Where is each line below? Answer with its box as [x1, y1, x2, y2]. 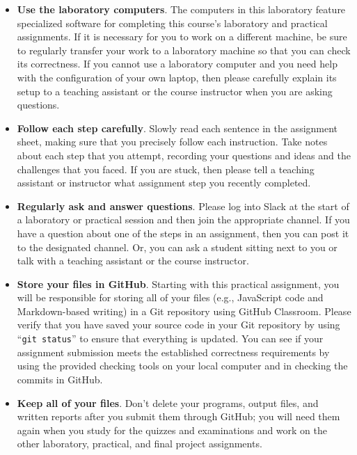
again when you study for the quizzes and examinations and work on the [17, 422, 328, 437]
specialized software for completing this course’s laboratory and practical [17, 15, 328, 30]
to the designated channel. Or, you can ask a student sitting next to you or [17, 239, 338, 254]
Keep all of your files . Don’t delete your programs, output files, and [17, 395, 319, 410]
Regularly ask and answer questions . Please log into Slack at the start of [17, 198, 349, 213]
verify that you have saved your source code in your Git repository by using [17, 317, 340, 332]
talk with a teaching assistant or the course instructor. [17, 253, 249, 268]
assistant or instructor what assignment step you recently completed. [17, 175, 311, 190]
